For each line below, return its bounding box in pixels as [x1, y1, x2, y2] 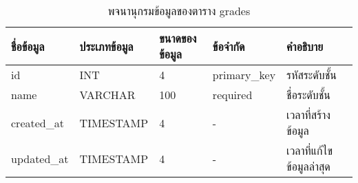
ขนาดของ [159, 30, 197, 46]
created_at [11, 114, 64, 131]
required [212, 87, 253, 103]
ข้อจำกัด [212, 38, 245, 54]
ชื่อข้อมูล [11, 38, 45, 54]
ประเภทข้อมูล [79, 38, 134, 54]
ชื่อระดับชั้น [286, 87, 330, 103]
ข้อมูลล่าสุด [286, 158, 330, 174]
